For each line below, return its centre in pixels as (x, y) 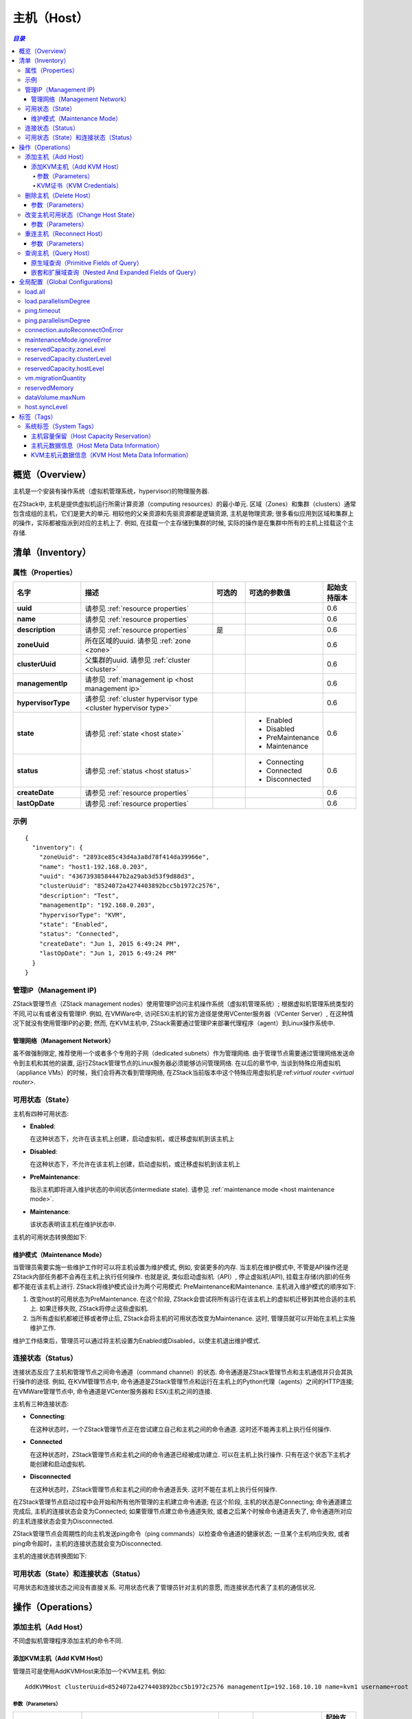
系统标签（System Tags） (61, 426)
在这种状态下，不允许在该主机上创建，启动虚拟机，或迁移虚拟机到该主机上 (135, 1164)
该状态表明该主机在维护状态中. (73, 1225)
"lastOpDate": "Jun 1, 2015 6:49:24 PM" (108, 953)
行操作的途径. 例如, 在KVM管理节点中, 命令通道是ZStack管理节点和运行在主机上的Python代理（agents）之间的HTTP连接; (183, 1381)
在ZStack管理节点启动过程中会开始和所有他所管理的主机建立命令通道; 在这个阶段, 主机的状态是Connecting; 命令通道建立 (183, 1502)
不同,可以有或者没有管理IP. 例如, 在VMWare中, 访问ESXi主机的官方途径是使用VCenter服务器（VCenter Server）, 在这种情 (183, 1014)
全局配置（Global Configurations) (66, 282)
